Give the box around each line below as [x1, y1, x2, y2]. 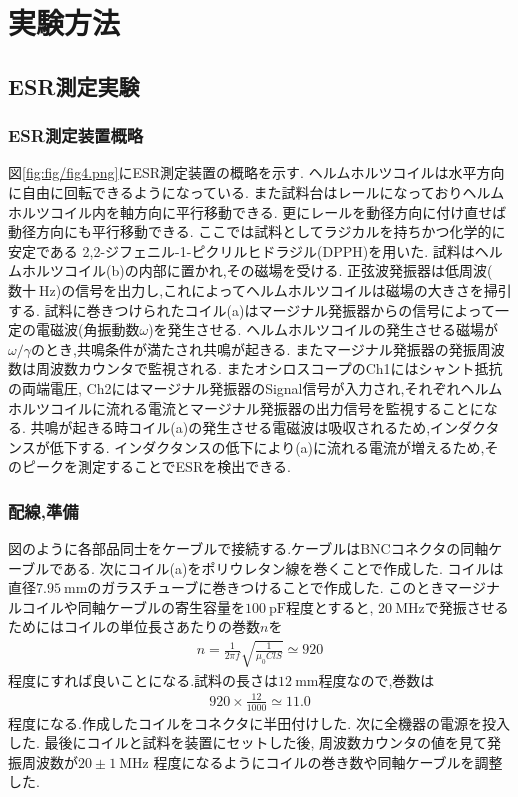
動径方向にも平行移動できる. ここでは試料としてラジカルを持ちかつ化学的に [8, 221, 506, 242]
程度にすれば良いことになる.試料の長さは [8, 669, 279, 690]
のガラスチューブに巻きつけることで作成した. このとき [87, 577, 445, 598]
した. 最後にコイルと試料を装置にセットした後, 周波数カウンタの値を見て [8, 732, 488, 753]
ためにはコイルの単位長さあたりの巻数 [8, 616, 260, 637]
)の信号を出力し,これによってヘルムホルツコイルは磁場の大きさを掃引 [55, 279, 512, 300]
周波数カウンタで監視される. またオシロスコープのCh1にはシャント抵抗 [35, 358, 503, 379]
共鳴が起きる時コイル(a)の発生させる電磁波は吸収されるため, [30, 417, 431, 438]
